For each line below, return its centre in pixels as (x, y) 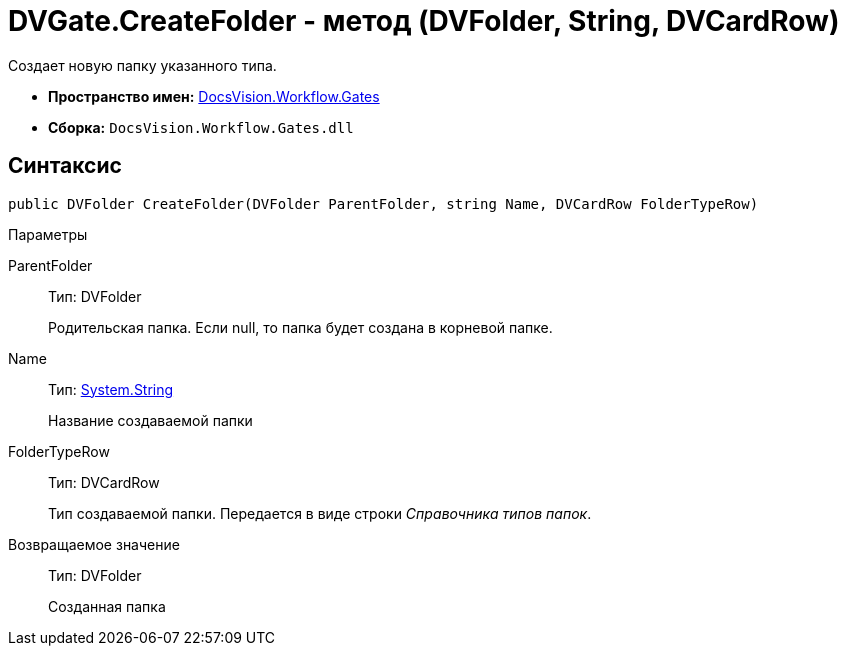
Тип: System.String (111, 389)
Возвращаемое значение (94, 544)
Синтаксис (65, 166)
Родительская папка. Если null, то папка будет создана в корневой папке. (300, 327)
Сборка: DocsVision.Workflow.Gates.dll (201, 127)
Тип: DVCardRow (104, 482)
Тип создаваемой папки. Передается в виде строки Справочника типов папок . (320, 513)
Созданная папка (107, 606)
